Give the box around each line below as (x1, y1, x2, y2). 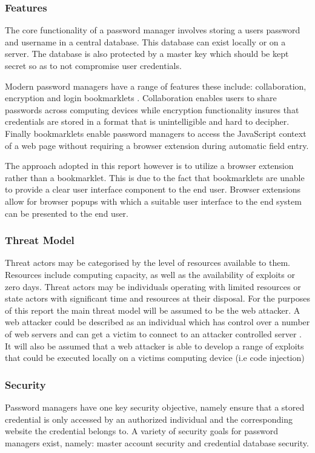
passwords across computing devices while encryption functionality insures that (5, 103, 299, 116)
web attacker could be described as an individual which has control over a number (5, 316, 310, 328)
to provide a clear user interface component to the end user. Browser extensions (5, 183, 301, 196)
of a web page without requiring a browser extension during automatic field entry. (5, 139, 309, 151)
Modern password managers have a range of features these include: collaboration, (5, 79, 307, 92)
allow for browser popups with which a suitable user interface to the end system (5, 194, 302, 207)
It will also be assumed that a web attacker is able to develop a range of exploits (5, 339, 304, 352)
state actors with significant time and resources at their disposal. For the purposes (5, 292, 310, 305)
